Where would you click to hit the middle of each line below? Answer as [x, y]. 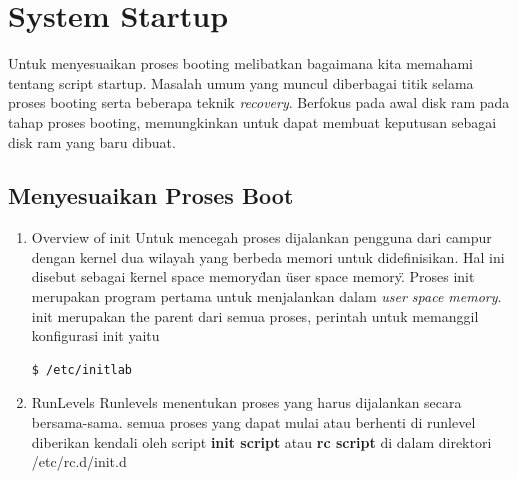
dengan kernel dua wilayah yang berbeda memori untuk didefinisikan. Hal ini [268, 256]
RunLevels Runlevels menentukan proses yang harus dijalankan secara [246, 402]
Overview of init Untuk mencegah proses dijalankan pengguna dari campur [261, 237]
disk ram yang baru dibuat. [92, 141]
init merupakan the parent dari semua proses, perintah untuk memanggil [255, 315]
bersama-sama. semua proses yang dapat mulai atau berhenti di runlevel [253, 422]
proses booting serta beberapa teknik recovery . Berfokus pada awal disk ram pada [259, 102]
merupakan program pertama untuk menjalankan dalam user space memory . [266, 296]
